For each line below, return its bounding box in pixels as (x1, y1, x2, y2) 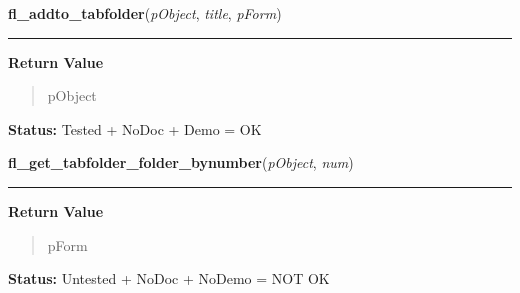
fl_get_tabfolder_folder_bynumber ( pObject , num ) (8, 152, 354, 173)
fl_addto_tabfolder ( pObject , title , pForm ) (8, 3, 282, 23)
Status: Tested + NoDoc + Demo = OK (8, 118, 262, 139)
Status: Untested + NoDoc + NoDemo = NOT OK (8, 268, 330, 289)
